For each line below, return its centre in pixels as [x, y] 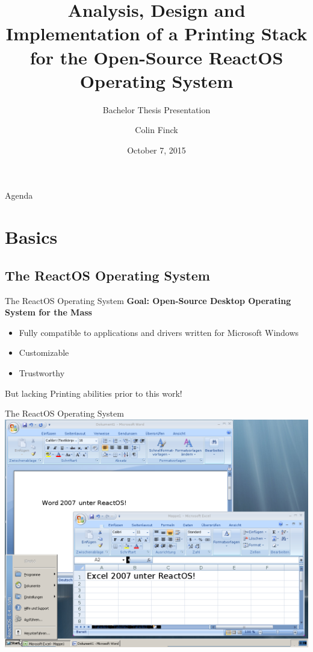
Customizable [44, 352]
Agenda [19, 195]
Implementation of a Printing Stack [156, 33]
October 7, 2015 [156, 150]
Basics [31, 237]
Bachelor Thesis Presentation [156, 109]
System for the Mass [48, 312]
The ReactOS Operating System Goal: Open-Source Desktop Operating [148, 300]
